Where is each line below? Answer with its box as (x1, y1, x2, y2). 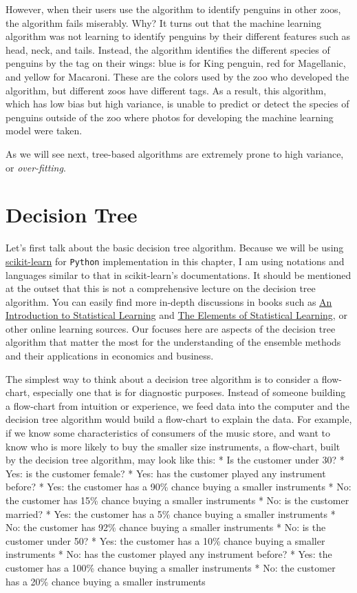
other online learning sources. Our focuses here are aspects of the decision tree (6, 321, 336, 335)
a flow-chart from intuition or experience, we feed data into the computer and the (6, 398, 349, 413)
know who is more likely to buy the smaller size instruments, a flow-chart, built (6, 439, 340, 453)
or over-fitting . (6, 160, 66, 174)
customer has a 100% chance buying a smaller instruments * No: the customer (6, 560, 336, 574)
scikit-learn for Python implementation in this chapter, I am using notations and (6, 253, 345, 268)
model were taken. (6, 123, 83, 138)
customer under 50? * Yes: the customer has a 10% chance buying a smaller (6, 533, 325, 548)
